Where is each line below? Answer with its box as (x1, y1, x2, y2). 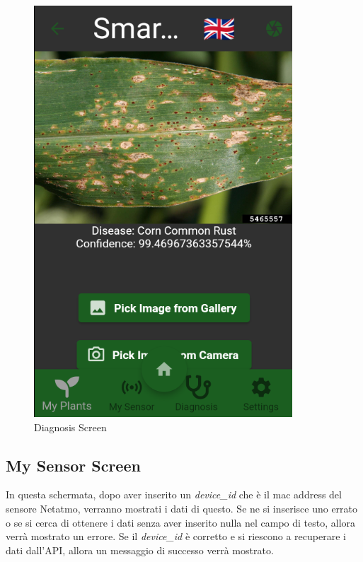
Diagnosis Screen (34, 419, 107, 434)
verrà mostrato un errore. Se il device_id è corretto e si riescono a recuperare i (6, 529, 346, 544)
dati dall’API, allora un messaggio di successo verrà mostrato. (6, 542, 274, 557)
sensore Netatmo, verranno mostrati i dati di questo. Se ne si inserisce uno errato (6, 500, 358, 515)
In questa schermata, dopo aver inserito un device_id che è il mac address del (6, 487, 342, 502)
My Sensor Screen (6, 454, 141, 476)
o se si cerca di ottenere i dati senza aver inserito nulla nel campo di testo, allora (6, 515, 356, 529)
